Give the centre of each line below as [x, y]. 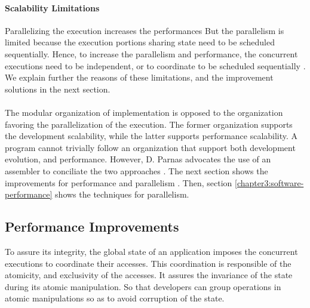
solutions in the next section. [58, 89]
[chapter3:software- [269, 182]
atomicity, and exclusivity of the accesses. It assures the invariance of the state [149, 275]
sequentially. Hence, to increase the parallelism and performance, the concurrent [151, 53]
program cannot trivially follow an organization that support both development [150, 147]
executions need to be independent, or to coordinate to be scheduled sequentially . [155, 65]
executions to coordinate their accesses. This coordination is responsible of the [148, 263]
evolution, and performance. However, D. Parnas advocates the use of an [138, 159]
